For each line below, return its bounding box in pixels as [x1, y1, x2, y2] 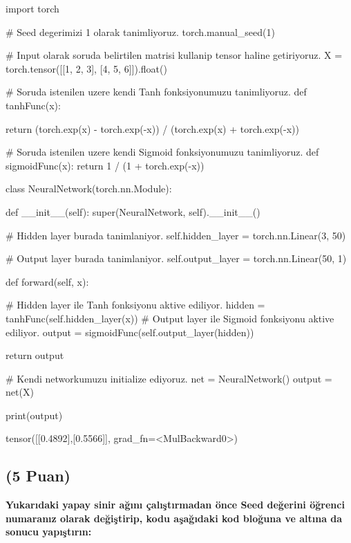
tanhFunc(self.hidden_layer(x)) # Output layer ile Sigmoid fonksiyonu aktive [6, 311, 334, 325]
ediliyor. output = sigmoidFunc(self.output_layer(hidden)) [6, 324, 254, 339]
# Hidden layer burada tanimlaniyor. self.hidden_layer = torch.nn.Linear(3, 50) [6, 228, 346, 242]
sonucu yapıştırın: [6, 524, 92, 539]
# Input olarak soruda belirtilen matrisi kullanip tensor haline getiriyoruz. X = [6, 48, 343, 62]
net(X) [6, 385, 34, 399]
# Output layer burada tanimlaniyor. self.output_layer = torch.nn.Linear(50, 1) [6, 251, 347, 266]
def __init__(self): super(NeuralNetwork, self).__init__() [6, 204, 260, 219]
